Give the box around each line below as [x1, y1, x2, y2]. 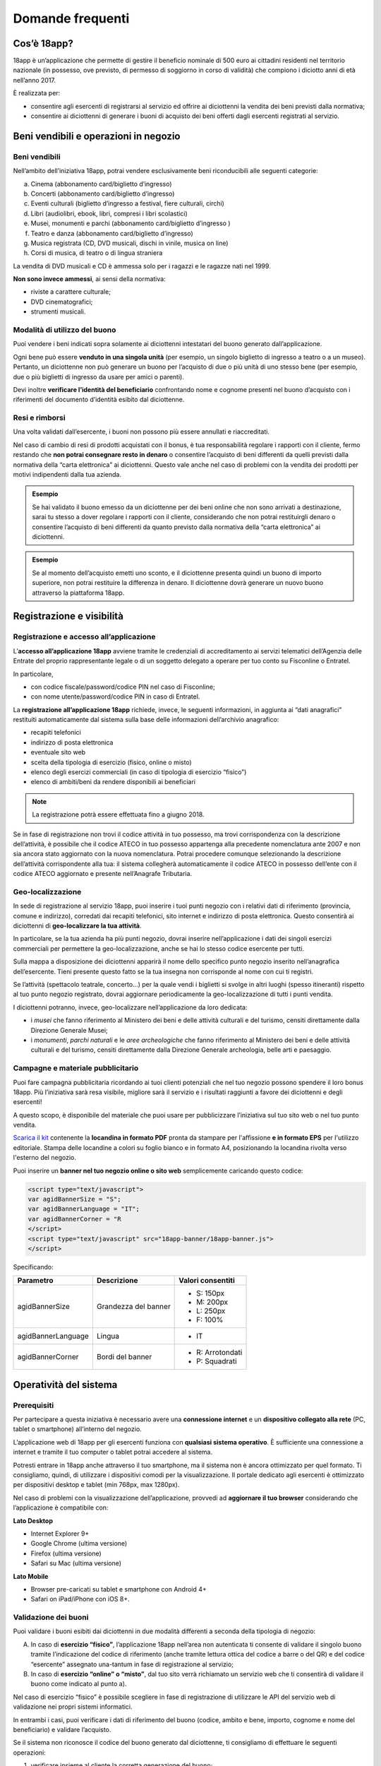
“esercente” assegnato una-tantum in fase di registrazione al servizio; [30, 1660, 234, 1669]
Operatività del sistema [13, 1378, 118, 1391]
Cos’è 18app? [13, 37, 74, 49]
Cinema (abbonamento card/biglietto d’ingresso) [30, 179, 172, 188]
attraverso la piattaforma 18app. [32, 588, 125, 597]
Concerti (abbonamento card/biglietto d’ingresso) [30, 189, 175, 198]
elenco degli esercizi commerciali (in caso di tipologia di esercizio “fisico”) [30, 768, 247, 776]
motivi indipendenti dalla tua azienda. [13, 470, 121, 479]
